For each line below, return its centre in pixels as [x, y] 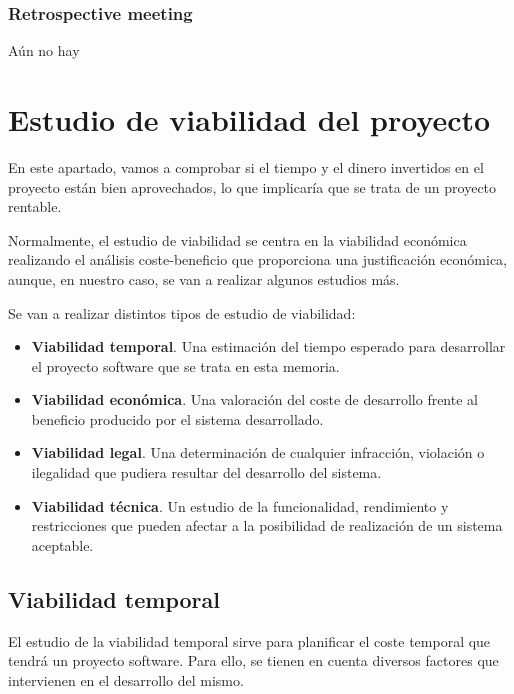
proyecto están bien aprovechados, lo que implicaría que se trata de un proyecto [252, 186]
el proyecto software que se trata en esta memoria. [185, 365]
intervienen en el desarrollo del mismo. [126, 679]
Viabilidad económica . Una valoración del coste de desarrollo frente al [254, 399]
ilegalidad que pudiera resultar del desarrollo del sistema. [206, 472]
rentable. [35, 206]
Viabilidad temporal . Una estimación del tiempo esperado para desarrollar [268, 346]
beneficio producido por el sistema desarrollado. [177, 418]
